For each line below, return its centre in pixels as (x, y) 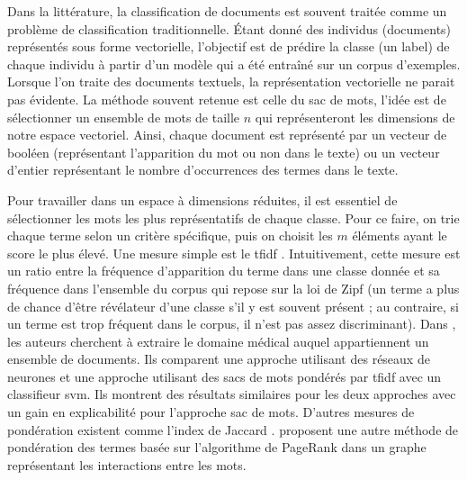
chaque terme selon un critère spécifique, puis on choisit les (170, 235)
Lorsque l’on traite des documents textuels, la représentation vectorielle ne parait (231, 82)
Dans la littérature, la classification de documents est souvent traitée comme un (227, 11)
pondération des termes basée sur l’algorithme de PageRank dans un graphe (217, 447)
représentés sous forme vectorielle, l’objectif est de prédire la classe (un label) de (229, 46)
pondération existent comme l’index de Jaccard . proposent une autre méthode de (233, 429)
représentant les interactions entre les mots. (127, 464)
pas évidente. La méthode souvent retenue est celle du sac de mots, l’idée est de (227, 99)
